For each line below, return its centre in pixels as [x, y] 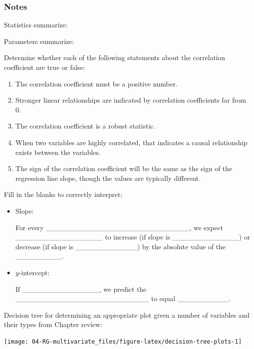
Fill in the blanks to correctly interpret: [63, 194]
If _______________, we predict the [81, 289]
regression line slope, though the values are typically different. [108, 178]
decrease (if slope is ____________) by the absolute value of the [120, 246]
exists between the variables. [58, 152]
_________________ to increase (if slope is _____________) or [133, 237]
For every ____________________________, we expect [119, 227]
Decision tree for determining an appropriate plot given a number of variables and [127, 315]
